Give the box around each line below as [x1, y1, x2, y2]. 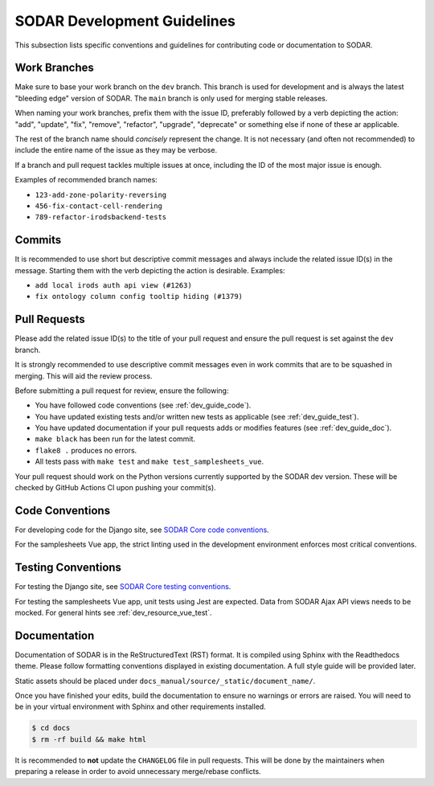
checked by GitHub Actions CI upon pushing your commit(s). [14, 483, 216, 493]
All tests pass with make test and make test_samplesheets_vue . [35, 456, 264, 466]
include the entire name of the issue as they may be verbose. [14, 145, 217, 155]
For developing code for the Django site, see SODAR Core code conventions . [14, 525, 269, 534]
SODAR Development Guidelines [14, 12, 236, 30]
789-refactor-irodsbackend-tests [35, 213, 167, 222]
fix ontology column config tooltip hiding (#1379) [35, 292, 244, 301]
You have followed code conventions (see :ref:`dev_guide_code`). [35, 400, 252, 410]
